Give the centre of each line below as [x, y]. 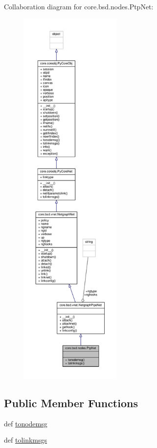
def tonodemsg [26, 423]
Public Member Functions [71, 403]
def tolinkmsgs [26, 440]
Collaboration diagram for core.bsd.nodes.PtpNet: [79, 6]
